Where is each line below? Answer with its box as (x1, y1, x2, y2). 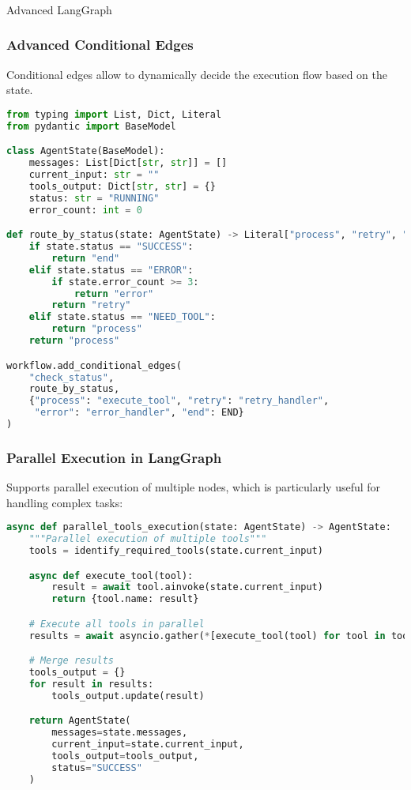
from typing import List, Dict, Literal (6, 108, 222, 120)
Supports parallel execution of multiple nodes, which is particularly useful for (6, 479, 381, 495)
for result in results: (28, 679, 154, 690)
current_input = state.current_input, (51, 739, 244, 750)
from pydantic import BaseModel (6, 120, 176, 132)
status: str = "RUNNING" (28, 192, 160, 204)
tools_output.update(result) (51, 690, 205, 702)
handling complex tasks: (6, 494, 123, 510)
